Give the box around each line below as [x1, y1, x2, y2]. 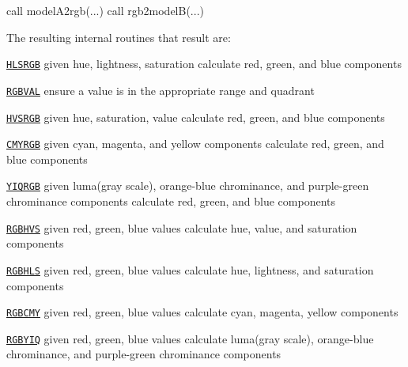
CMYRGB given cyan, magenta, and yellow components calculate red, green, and [6, 135, 384, 152]
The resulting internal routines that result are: [6, 28, 231, 45]
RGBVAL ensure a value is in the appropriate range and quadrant [6, 81, 315, 98]
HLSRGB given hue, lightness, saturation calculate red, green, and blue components [6, 55, 402, 72]
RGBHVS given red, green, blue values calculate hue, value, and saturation [6, 219, 357, 236]
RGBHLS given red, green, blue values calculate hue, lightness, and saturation [6, 261, 374, 278]
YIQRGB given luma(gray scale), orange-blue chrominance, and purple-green [6, 177, 369, 194]
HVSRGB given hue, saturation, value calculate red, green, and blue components [6, 108, 385, 125]
